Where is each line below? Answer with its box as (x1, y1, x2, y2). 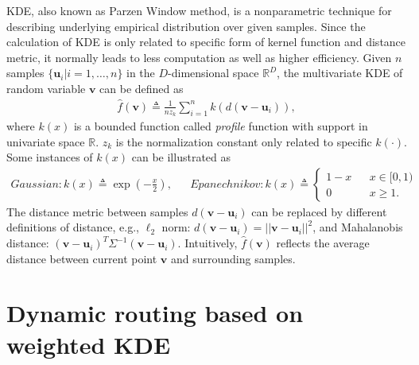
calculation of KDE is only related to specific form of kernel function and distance (6, 33, 406, 50)
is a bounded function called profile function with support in (73, 118, 368, 134)
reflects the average (276, 235, 370, 251)
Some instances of (6, 149, 93, 165)
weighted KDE (6, 328, 171, 360)
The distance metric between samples (6, 203, 188, 219)
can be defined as (99, 80, 184, 96)
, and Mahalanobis (312, 219, 403, 235)
